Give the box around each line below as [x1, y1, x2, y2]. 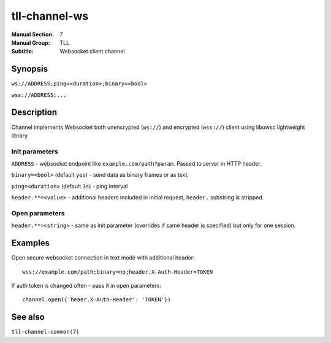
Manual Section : [11, 31, 55, 38]
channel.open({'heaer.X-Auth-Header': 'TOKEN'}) [22, 296, 171, 303]
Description [11, 107, 58, 118]
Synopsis [11, 64, 48, 74]
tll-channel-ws [11, 9, 89, 23]
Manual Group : [11, 39, 50, 46]
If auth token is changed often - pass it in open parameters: [11, 282, 162, 290]
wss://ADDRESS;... [11, 91, 67, 98]
